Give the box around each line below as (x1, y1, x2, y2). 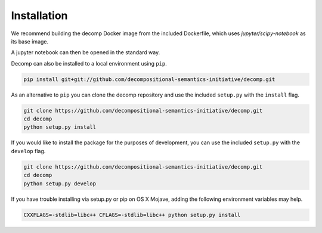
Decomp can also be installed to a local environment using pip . (11, 60, 167, 67)
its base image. (11, 38, 49, 45)
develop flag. (11, 147, 46, 154)
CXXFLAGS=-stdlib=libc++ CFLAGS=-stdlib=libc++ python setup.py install (23, 212, 241, 218)
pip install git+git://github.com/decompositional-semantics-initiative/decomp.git (23, 76, 275, 83)
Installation (11, 9, 68, 22)
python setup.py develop (23, 180, 97, 187)
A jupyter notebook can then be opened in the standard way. (11, 49, 160, 56)
